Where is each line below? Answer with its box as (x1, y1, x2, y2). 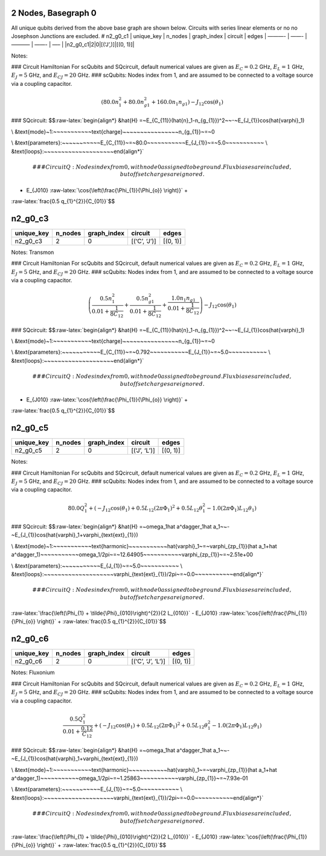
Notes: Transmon (11, 248, 54, 256)
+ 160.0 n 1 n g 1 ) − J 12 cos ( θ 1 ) (151, 99, 223, 107)
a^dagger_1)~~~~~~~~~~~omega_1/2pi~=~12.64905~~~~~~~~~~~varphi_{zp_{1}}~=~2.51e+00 (11, 551, 254, 559)
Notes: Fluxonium (11, 669, 55, 676)
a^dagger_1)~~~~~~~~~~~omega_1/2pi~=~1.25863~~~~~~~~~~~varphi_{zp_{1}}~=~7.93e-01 (11, 774, 248, 782)
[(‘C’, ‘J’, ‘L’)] (130, 657, 166, 666)
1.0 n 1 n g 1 (171, 295, 196, 303)
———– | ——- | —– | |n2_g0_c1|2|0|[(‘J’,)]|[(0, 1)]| (11, 41, 135, 48)
